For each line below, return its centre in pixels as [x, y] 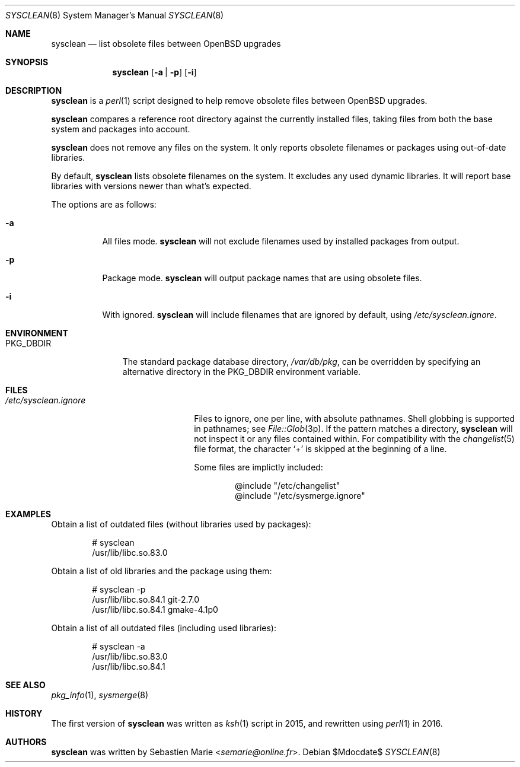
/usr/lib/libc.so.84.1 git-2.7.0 [146, 599]
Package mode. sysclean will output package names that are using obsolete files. [262, 278]
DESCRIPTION [34, 90]
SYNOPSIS [27, 62]
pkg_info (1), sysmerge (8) [100, 695]
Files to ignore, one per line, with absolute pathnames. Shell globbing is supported [355, 418]
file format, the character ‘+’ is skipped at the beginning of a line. [320, 449]
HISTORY [24, 713]
